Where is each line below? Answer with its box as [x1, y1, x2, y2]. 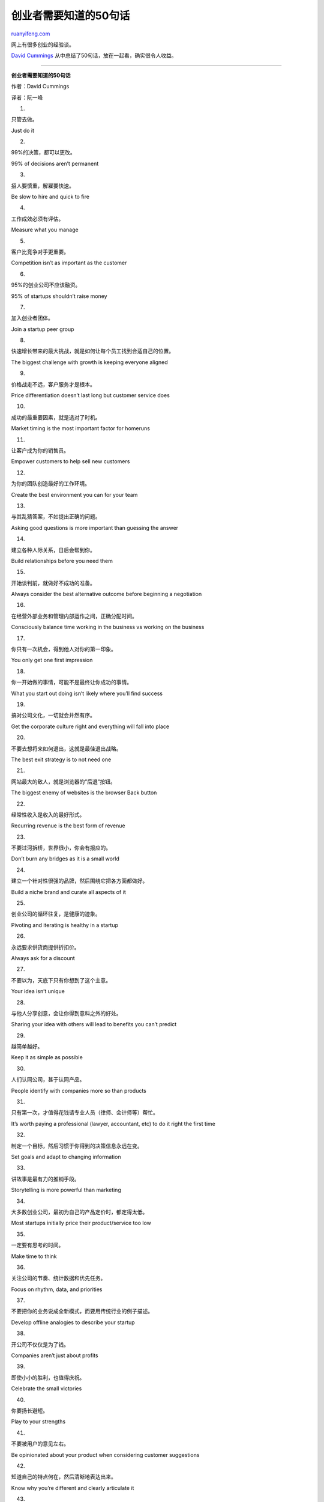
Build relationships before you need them [11, 557, 113, 564]
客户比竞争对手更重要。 [11, 248, 69, 255]
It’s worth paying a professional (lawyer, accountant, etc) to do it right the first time [11, 1120, 215, 1127]
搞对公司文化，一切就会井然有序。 [11, 712, 95, 719]
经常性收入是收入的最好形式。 [11, 811, 85, 818]
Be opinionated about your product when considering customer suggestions [11, 1451, 200, 1458]
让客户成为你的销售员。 [11, 447, 69, 454]
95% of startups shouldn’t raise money [11, 292, 107, 300]
